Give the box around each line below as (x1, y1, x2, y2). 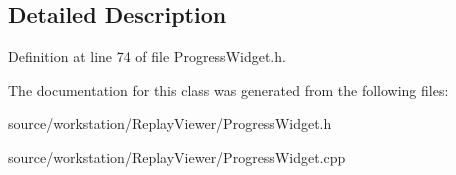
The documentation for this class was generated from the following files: (8, 79, 449, 100)
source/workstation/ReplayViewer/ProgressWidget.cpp (8, 146, 346, 167)
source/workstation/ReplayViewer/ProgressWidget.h (8, 113, 332, 134)
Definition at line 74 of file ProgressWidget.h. (8, 46, 286, 67)
